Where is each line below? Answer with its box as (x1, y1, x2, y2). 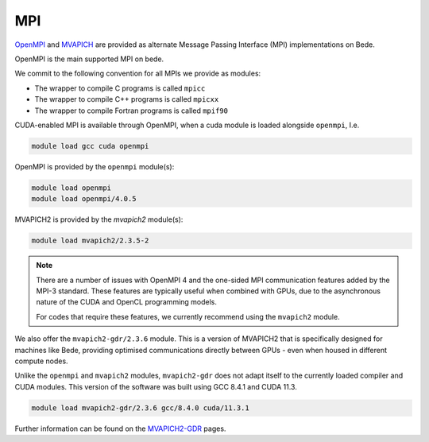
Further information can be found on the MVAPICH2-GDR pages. (14, 424, 226, 433)
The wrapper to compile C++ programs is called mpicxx (34, 95, 219, 104)
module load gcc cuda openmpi (31, 142, 149, 150)
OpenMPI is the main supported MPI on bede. (14, 54, 164, 64)
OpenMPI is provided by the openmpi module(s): (14, 161, 175, 171)
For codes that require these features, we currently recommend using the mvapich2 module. (36, 312, 341, 321)
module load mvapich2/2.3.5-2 (31, 236, 149, 246)
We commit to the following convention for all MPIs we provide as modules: (14, 68, 261, 79)
